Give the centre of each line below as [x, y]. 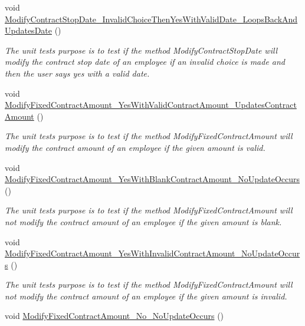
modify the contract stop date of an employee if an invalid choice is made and [145, 62]
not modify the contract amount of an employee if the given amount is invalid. [146, 296]
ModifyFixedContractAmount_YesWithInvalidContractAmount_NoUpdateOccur [152, 253]
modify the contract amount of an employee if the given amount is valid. [135, 147]
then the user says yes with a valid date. [77, 73]
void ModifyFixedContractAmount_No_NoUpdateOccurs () [114, 316]
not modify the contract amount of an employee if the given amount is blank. [143, 221]
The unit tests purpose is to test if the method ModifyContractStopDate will [141, 50]
